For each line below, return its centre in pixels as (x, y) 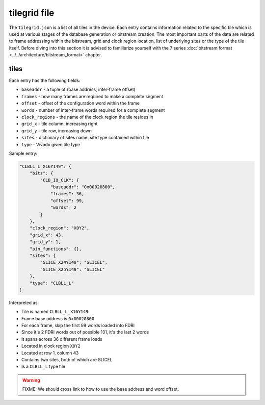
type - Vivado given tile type (51, 144)
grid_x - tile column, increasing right (59, 124)
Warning (31, 380)
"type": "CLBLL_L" (52, 283)
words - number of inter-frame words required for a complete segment (93, 110)
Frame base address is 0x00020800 (58, 318)
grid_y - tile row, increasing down (56, 130)
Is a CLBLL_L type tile (43, 367)
